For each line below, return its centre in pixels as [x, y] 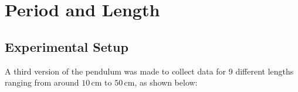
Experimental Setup [67, 46]
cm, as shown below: [161, 82]
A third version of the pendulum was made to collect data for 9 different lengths [149, 71]
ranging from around [42, 82]
